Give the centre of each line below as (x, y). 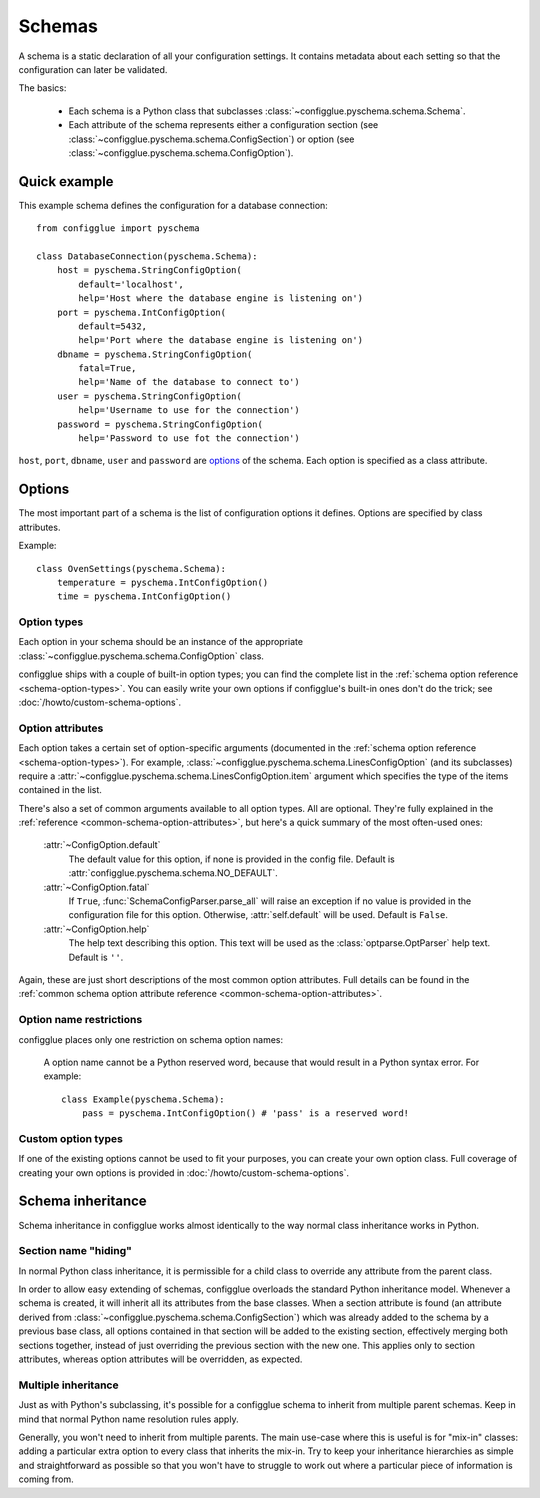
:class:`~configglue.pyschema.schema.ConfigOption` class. (141, 656)
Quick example (66, 181)
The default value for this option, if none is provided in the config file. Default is (231, 859)
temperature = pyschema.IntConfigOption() (162, 582)
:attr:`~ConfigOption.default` (102, 845)
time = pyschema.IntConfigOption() (144, 596)
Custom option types (71, 1138)
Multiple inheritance (68, 1385)
